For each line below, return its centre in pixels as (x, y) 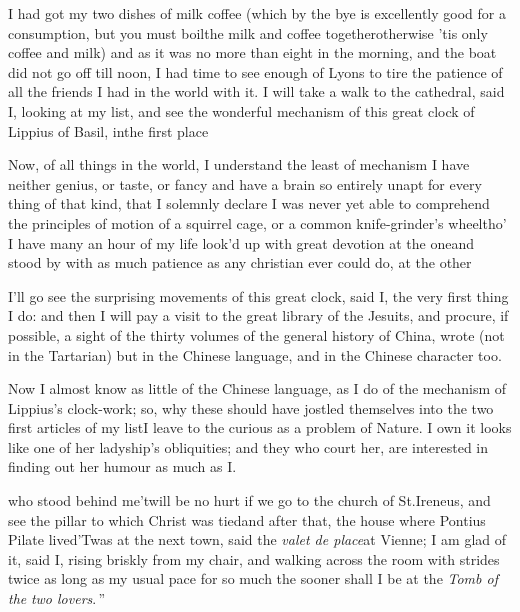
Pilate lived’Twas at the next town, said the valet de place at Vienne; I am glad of (257, 539)
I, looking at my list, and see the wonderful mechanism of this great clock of (241, 110)
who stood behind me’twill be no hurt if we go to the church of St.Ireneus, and (249, 500)
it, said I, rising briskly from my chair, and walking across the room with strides (254, 558)
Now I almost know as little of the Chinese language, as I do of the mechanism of (257, 388)
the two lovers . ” (57, 598)
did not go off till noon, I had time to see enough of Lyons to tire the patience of (255, 71)
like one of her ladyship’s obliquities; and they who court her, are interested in (248, 446)
